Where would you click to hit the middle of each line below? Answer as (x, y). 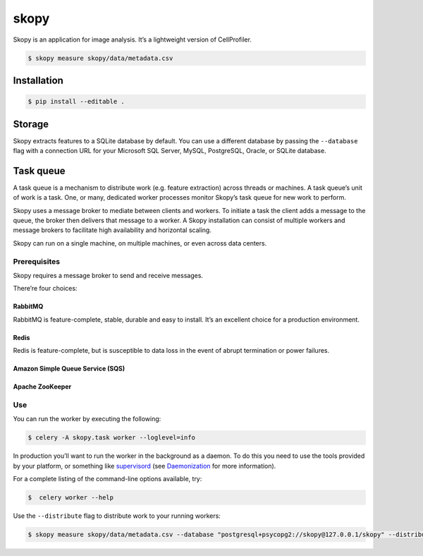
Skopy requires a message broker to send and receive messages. (108, 276)
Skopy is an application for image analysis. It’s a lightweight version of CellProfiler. (132, 40)
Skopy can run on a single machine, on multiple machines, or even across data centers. (140, 243)
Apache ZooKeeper (42, 387)
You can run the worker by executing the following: (87, 419)
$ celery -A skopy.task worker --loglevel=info (111, 438)
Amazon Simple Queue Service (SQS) (69, 369)
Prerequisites (36, 261)
